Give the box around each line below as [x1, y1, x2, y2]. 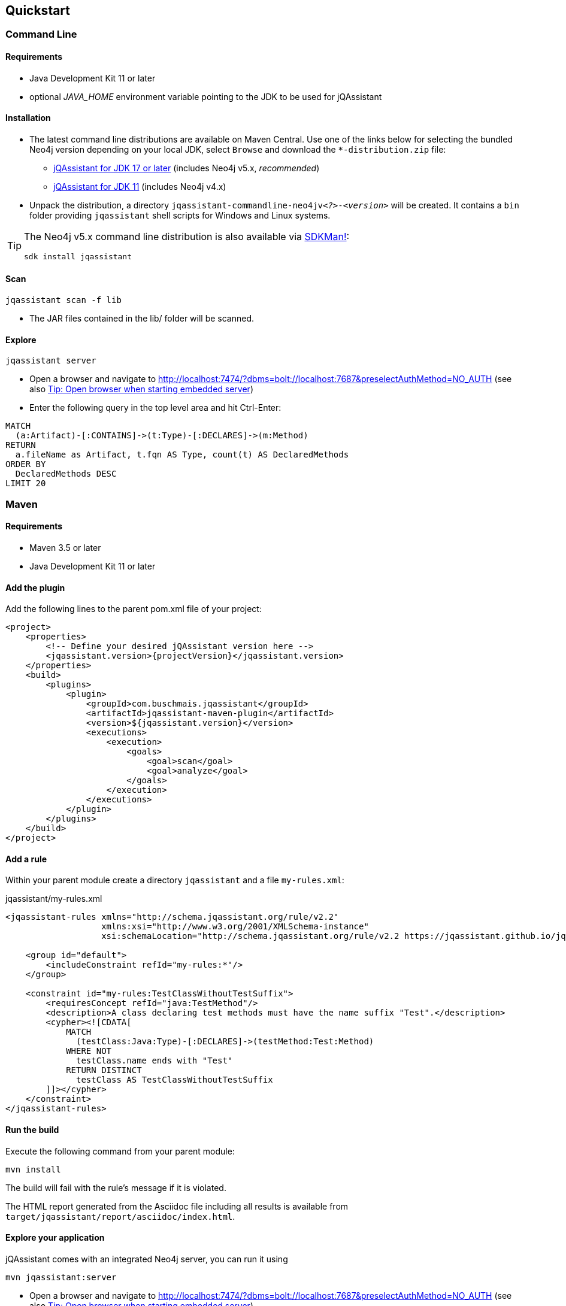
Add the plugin [5, 582, 65, 593]
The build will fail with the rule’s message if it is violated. [5, 1182, 226, 1193]
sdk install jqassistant [24, 251, 132, 261]
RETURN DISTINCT [66, 1065, 142, 1075]
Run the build [5, 1124, 59, 1135]
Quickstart [5, 3, 71, 18]
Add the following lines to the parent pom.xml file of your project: [5, 604, 262, 614]
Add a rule [5, 853, 47, 864]
